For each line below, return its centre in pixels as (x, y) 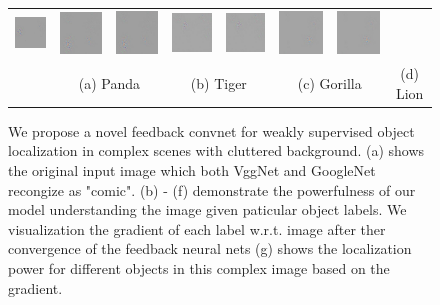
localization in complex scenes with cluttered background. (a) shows (216, 150)
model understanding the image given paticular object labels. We (207, 209)
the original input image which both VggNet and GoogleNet (192, 169)
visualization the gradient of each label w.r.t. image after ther (197, 228)
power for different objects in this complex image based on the (199, 267)
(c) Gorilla (329, 82)
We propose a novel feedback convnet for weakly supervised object (211, 130)
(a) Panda (109, 82)
